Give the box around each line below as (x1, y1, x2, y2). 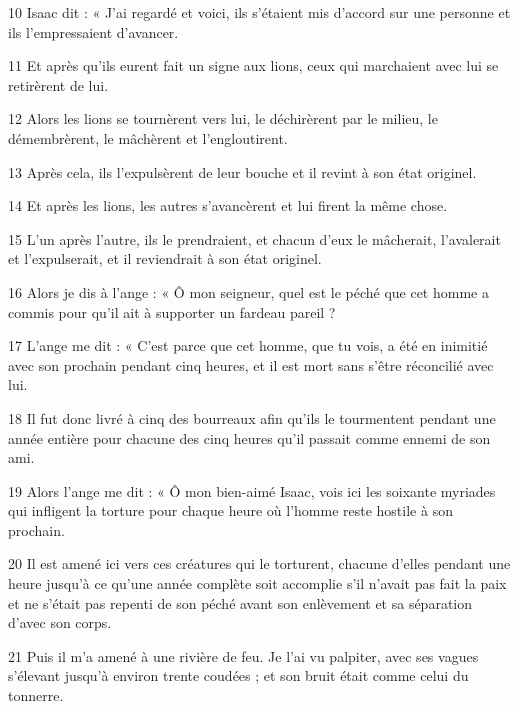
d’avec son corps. (8, 612, 112, 633)
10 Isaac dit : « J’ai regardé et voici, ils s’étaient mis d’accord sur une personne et (8, 2, 511, 22)
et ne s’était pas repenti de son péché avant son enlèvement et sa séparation (8, 592, 473, 613)
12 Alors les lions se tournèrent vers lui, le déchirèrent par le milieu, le (8, 108, 438, 129)
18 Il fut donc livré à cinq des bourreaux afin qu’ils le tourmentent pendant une (8, 407, 496, 428)
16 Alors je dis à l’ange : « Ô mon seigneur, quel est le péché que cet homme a (8, 281, 489, 302)
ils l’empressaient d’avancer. (8, 21, 179, 42)
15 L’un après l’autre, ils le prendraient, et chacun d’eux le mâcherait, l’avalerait (8, 228, 501, 249)
